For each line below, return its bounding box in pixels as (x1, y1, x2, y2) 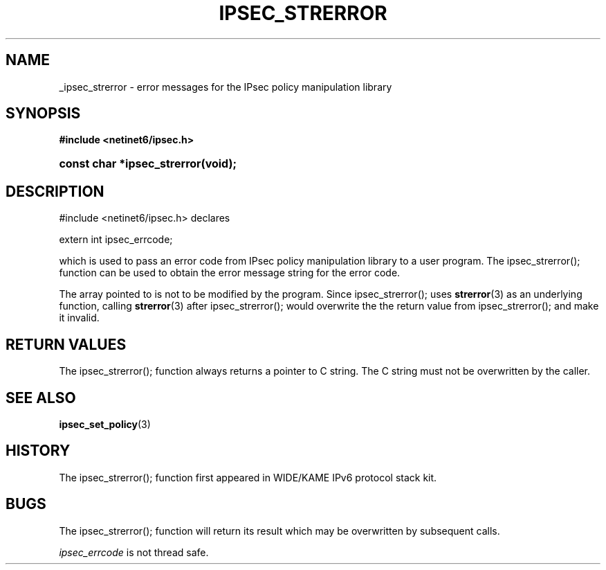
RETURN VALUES (6, 335, 127, 353)
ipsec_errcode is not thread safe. (59, 546, 209, 558)
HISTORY (6, 442, 71, 460)
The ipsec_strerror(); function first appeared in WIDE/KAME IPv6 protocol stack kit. (59, 471, 437, 483)
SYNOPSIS (6, 105, 81, 123)
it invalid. (59, 312, 100, 324)
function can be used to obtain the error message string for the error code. (59, 267, 401, 279)
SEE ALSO (6, 389, 76, 407)
